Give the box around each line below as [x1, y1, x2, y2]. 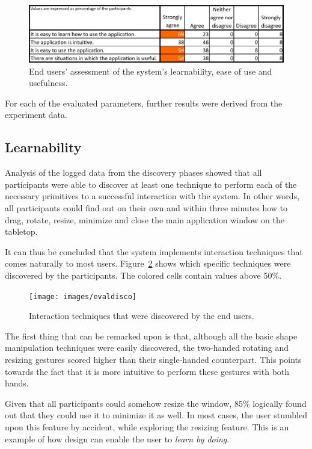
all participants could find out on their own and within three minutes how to [5, 202, 288, 214]
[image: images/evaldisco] [29, 292, 136, 301]
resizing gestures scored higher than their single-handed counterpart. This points [5, 353, 302, 366]
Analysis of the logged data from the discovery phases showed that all [5, 166, 262, 179]
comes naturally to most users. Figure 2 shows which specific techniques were [5, 257, 291, 270]
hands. [5, 377, 29, 389]
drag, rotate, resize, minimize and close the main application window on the [5, 213, 284, 226]
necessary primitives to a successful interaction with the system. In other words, [5, 190, 300, 202]
